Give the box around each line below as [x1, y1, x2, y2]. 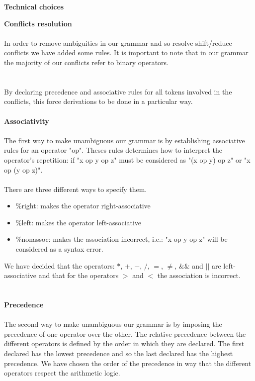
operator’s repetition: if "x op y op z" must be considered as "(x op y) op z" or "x [4, 154, 251, 165]
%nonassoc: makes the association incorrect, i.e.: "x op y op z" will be [15, 234, 228, 244]
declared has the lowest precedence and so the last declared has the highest [4, 348, 233, 358]
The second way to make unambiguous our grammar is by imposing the [4, 319, 222, 329]
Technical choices [4, 1, 64, 11]
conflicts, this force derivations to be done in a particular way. [4, 96, 193, 106]
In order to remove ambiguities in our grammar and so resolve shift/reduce [4, 37, 232, 48]
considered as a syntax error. [15, 244, 103, 254]
